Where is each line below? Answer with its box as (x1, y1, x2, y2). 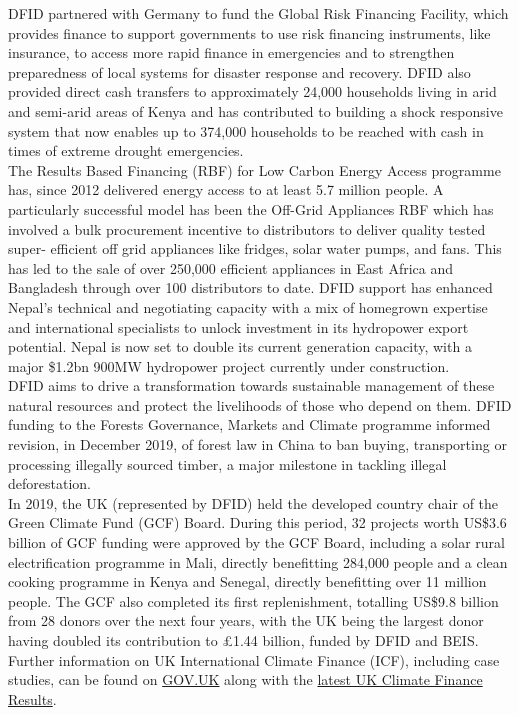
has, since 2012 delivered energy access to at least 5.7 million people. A (8, 179, 444, 200)
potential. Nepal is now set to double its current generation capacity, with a (8, 336, 472, 357)
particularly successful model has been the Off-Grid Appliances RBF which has (8, 198, 494, 219)
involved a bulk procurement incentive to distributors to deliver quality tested (8, 218, 486, 239)
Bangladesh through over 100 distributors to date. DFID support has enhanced (8, 277, 493, 298)
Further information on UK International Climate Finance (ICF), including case (8, 649, 500, 670)
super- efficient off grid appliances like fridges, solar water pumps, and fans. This (8, 238, 502, 259)
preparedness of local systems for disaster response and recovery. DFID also (8, 61, 471, 82)
